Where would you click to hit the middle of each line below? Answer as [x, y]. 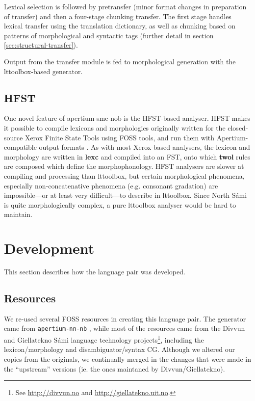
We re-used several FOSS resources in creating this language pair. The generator [125, 318]
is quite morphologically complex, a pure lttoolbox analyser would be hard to [120, 204]
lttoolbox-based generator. [43, 71]
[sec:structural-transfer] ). [41, 45]
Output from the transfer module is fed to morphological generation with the [120, 61]
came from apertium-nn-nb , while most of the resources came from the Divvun [125, 328]
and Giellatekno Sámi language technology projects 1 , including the [104, 339]
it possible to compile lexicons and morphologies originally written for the [115, 127]
